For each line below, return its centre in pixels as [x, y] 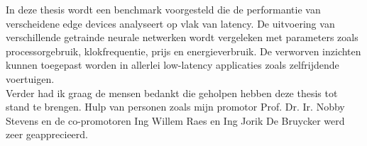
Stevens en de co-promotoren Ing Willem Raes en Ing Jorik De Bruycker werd [175, 120]
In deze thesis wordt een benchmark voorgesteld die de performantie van [163, 9]
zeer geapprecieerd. [47, 134]
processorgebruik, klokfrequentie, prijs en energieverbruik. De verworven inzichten [183, 51]
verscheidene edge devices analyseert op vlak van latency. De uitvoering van [170, 23]
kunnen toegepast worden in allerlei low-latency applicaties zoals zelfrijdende [172, 65]
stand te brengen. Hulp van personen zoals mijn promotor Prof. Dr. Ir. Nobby [175, 107]
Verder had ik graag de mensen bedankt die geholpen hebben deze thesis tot [172, 92]
